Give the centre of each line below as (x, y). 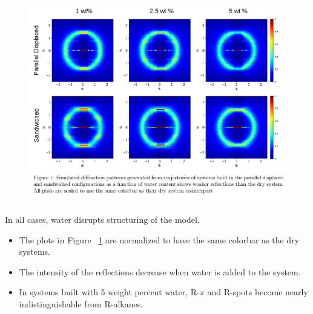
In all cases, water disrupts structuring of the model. (102, 219)
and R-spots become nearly (258, 292)
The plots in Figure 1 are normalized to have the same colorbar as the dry (159, 239)
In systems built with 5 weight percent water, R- (109, 292)
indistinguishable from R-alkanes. (81, 304)
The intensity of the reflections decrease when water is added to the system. (160, 271)
